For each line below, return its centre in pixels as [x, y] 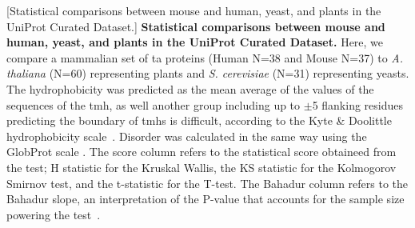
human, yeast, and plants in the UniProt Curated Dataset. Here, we [195, 42]
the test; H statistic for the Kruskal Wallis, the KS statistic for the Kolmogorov [202, 167]
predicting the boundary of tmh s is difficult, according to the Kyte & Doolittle [199, 120]
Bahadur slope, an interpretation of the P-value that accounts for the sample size [206, 199]
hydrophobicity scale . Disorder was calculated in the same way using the [187, 136]
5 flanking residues [358, 104]
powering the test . [54, 214]
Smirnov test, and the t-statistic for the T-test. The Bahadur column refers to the [207, 183]
